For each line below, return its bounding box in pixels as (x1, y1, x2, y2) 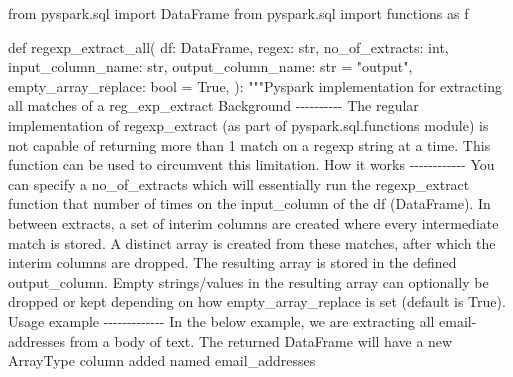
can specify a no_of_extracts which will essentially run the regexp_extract (8, 173, 470, 194)
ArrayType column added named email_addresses (8, 350, 316, 371)
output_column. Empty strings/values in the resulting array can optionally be (8, 271, 489, 292)
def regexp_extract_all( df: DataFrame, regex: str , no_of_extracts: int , (8, 36, 449, 57)
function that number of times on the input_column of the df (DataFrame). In (8, 193, 491, 214)
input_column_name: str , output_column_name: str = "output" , (8, 56, 413, 77)
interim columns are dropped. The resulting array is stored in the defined (8, 252, 457, 273)
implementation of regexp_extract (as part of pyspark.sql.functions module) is (8, 114, 489, 135)
